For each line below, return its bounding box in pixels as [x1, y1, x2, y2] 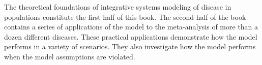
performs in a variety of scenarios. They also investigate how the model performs [4, 41, 256, 52]
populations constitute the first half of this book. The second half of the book [4, 11, 246, 22]
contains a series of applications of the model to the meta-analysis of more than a [4, 21, 258, 32]
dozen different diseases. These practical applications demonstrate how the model [4, 31, 257, 42]
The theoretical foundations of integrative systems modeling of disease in [4, 2, 231, 12]
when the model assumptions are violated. [4, 51, 135, 61]
